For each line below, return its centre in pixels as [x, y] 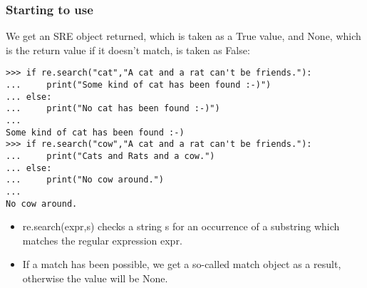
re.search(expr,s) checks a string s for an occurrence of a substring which [181, 226]
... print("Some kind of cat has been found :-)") [139, 85]
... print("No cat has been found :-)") [113, 109]
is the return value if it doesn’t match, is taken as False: [128, 50]
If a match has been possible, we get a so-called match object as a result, [182, 264]
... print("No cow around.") [85, 180]
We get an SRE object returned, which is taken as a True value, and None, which [183, 36]
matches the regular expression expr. [102, 240]
